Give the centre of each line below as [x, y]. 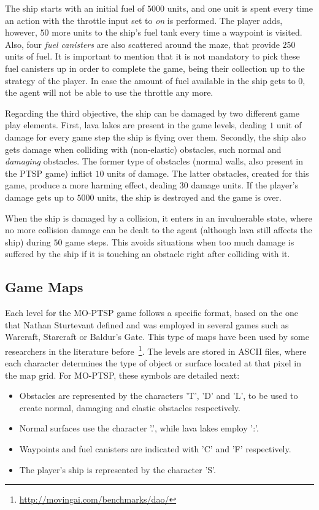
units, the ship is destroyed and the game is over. [189, 197]
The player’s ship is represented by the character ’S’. [117, 469]
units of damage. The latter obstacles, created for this [208, 173]
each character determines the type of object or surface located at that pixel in [153, 363]
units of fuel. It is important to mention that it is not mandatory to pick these [152, 56]
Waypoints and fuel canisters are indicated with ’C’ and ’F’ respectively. [155, 449]
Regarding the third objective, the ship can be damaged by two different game [152, 113]
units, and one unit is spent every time [240, 8]
